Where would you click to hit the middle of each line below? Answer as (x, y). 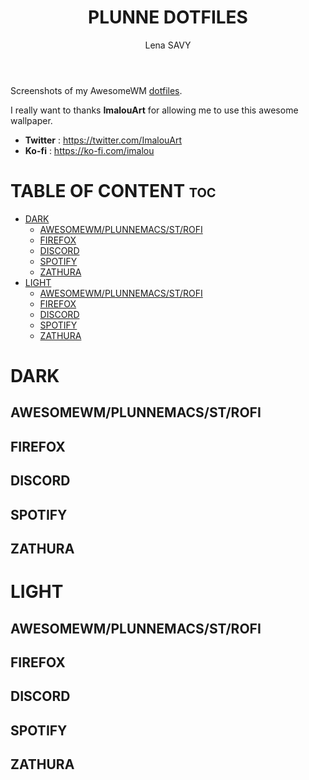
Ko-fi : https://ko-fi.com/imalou (89, 150)
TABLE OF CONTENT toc (113, 191)
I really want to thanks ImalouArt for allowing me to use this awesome (154, 110)
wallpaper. (31, 120)
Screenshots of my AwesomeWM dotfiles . (96, 90)
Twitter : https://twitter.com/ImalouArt (103, 140)
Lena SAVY (168, 45)
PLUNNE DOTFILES (168, 17)
